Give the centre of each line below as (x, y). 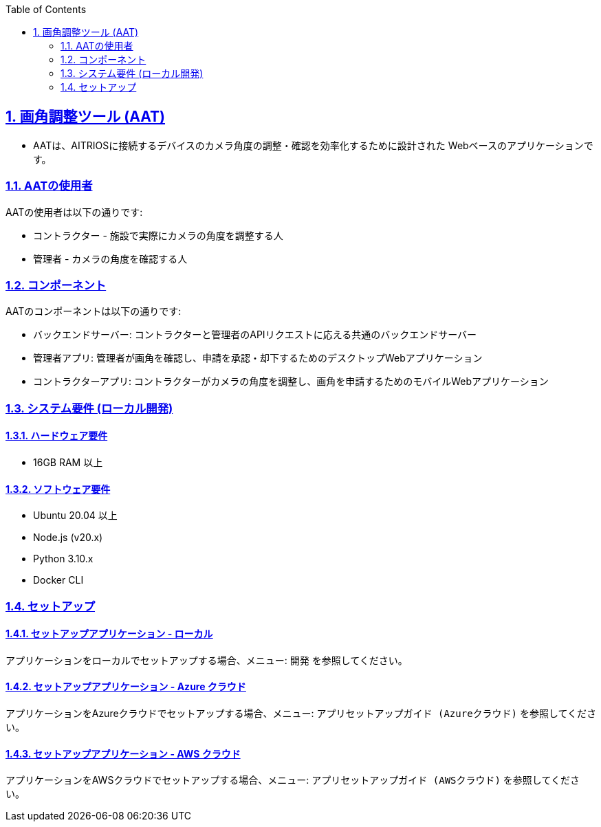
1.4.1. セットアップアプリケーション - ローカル (109, 634)
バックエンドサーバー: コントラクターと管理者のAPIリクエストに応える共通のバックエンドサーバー (255, 335)
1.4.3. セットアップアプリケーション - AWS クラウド (123, 753)
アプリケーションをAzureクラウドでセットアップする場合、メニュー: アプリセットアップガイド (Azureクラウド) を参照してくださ (301, 713)
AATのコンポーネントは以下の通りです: (94, 311)
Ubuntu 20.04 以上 (75, 516)
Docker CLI (58, 580)
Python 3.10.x (63, 559)
